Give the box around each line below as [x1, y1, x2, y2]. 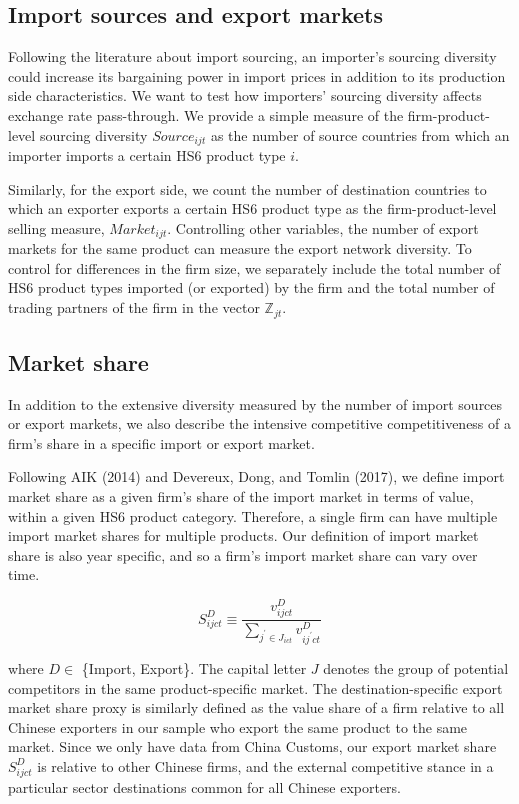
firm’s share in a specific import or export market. [8, 432, 315, 453]
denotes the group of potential [323, 657, 509, 678]
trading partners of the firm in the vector [8, 297, 260, 318]
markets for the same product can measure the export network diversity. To [8, 238, 472, 259]
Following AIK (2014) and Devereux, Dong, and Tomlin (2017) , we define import [8, 466, 505, 487]
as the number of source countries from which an [210, 124, 510, 145]
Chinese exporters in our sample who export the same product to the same [8, 716, 468, 737]
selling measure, [8, 217, 105, 238]
